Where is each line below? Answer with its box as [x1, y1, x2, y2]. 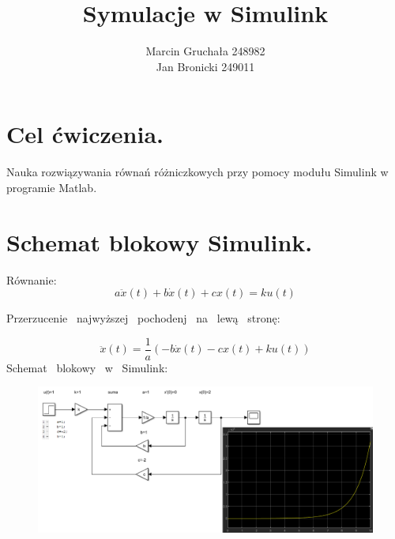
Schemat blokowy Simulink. [6, 225, 313, 258]
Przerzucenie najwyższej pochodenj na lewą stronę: [6, 310, 280, 326]
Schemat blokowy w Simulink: [6, 359, 168, 375]
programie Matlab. [6, 179, 97, 195]
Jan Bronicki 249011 [156, 58, 255, 74]
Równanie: [6, 271, 57, 288]
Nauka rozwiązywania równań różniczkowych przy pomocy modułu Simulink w [6, 164, 389, 180]
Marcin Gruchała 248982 [145, 43, 265, 59]
